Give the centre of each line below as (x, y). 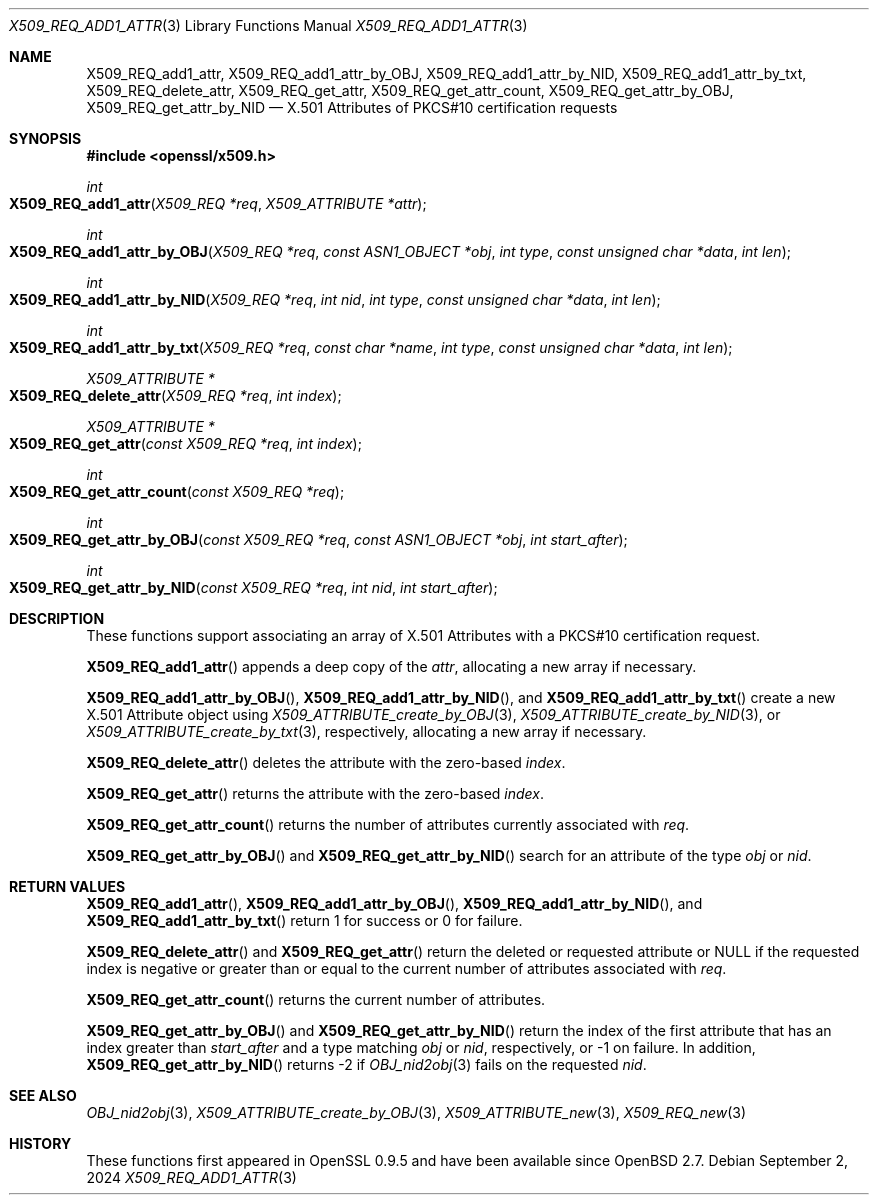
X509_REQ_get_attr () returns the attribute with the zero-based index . (315, 793)
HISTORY (40, 1143)
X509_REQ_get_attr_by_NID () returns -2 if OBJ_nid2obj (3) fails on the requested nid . (366, 1064)
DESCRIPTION (57, 618)
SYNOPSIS (45, 138)
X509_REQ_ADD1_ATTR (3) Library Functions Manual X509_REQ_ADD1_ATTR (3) (268, 25)
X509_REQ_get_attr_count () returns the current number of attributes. (316, 999)
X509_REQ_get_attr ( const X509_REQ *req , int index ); (185, 443)
